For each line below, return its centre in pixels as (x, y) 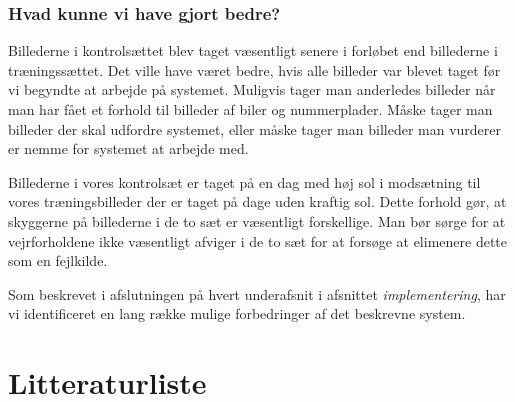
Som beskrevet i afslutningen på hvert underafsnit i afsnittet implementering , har (257, 293)
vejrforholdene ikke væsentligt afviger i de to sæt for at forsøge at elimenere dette (257, 240)
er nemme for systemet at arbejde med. (128, 148)
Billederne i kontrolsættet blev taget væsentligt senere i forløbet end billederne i (253, 50)
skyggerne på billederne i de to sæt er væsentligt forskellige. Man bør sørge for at (257, 220)
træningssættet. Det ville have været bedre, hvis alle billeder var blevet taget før (254, 69)
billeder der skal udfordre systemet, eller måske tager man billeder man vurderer (255, 128)
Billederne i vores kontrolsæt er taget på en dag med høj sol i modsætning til (244, 181)
